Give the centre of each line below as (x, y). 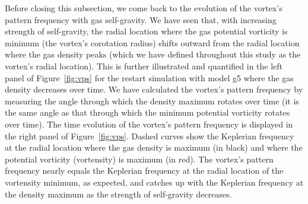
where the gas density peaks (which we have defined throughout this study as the (153, 54)
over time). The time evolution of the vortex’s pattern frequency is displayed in (149, 124)
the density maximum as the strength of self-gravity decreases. (118, 194)
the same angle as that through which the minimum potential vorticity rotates (147, 112)
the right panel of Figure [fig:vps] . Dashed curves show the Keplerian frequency (150, 136)
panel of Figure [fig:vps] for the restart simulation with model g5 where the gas (149, 77)
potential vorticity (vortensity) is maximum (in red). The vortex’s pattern (139, 159)
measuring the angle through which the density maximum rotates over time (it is (152, 101)
